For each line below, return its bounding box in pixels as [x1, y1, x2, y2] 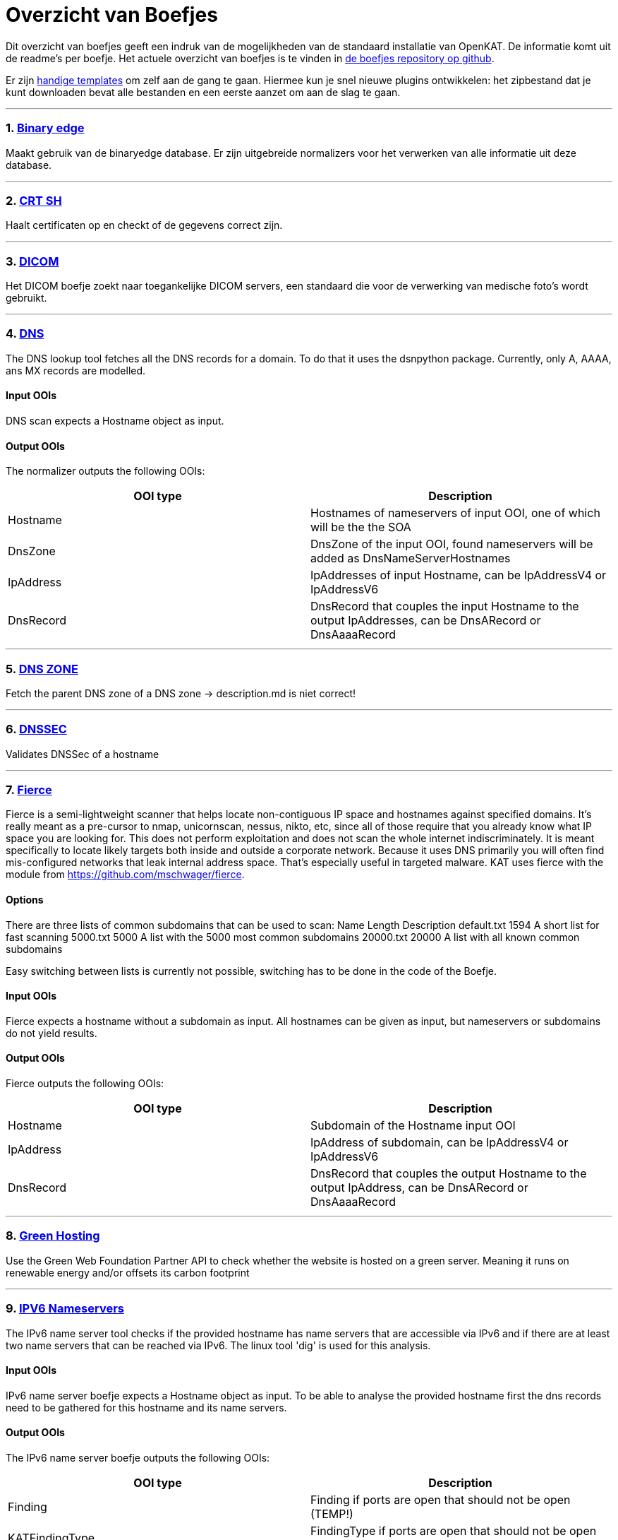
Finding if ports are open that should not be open [310, 1493, 571, 1508]
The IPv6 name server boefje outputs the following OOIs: [6, 1452, 270, 1464]
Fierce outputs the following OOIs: [6, 1077, 164, 1090]
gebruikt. [6, 292, 47, 304]
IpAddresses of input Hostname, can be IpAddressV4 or [310, 568, 607, 583]
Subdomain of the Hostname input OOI [310, 1118, 516, 1133]
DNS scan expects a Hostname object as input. [6, 414, 224, 427]
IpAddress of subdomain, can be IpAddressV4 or [310, 1135, 569, 1150]
